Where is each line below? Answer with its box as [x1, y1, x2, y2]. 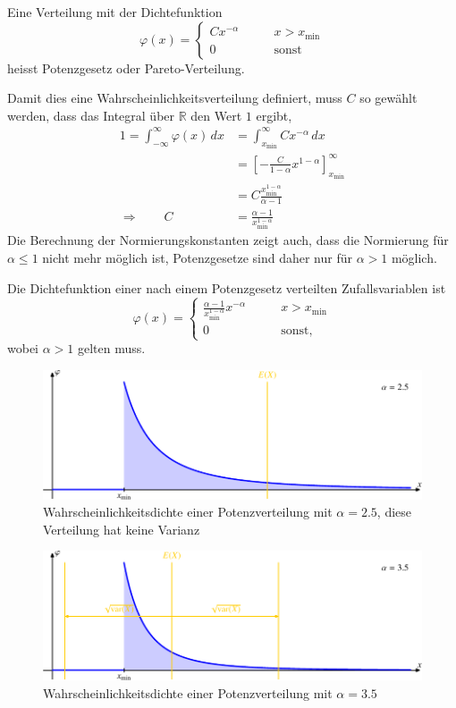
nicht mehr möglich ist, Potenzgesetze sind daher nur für [42, 249, 352, 267]
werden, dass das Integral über [7, 105, 175, 124]
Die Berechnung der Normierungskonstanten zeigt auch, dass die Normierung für [7, 231, 449, 249]
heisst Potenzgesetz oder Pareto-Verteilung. [7, 58, 245, 77]
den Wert [190, 105, 242, 124]
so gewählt [359, 88, 418, 107]
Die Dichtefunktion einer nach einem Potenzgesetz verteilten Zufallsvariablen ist [7, 278, 446, 297]
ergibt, [256, 105, 292, 124]
